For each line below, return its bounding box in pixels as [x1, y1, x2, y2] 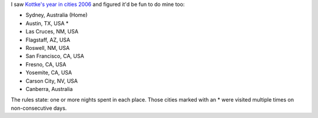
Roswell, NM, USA [25, 44, 70, 51]
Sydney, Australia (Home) [25, 12, 88, 19]
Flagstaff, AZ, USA [25, 36, 71, 43]
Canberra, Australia [25, 85, 73, 92]
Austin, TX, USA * [25, 19, 69, 26]
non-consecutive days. [11, 104, 67, 112]
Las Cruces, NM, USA [25, 28, 79, 35]
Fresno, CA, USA [25, 60, 67, 68]
